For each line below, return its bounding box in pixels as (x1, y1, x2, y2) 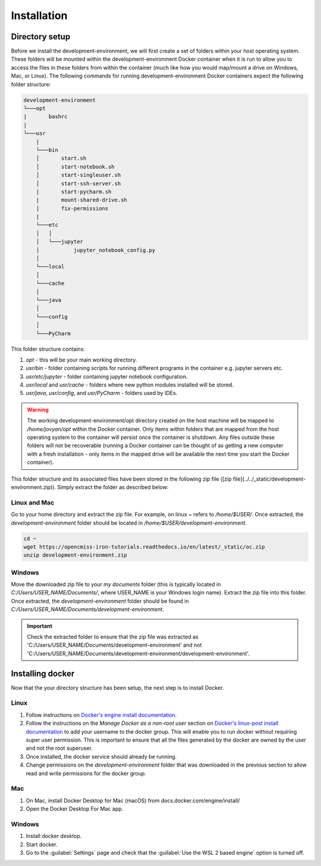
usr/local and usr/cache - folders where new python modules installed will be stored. (26, 381, 234, 388)
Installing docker (11, 668, 75, 678)
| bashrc (23, 113, 68, 120)
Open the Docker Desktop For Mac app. (26, 805, 124, 812)
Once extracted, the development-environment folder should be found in (11, 597, 189, 605)
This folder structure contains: (11, 345, 86, 353)
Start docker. (26, 840, 58, 848)
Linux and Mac (11, 498, 55, 506)
